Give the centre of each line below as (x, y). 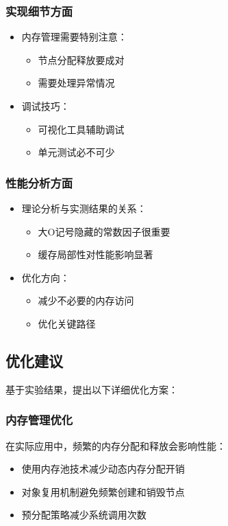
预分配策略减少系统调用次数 (84, 515)
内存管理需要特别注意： (74, 37)
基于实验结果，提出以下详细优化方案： (92, 389)
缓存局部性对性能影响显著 (96, 254)
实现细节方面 (39, 11)
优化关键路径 (67, 323)
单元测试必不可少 (76, 152)
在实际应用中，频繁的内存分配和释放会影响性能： (116, 445)
